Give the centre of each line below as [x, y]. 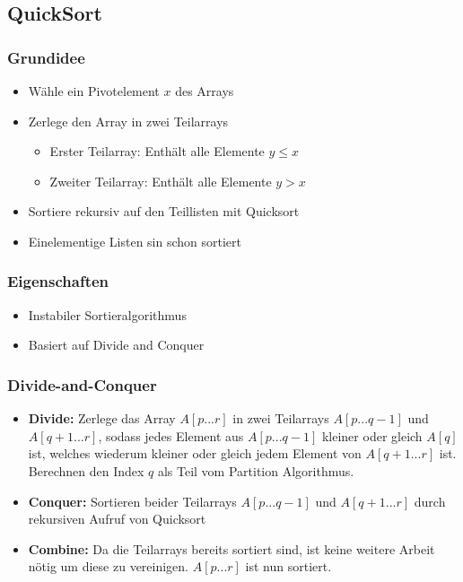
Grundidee [46, 57]
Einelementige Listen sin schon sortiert [135, 241]
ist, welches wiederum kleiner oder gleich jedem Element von [195, 453]
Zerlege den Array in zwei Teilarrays [128, 121]
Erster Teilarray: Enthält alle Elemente [157, 151]
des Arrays [205, 91]
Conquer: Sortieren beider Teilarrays [132, 501]
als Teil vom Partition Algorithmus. [256, 470]
